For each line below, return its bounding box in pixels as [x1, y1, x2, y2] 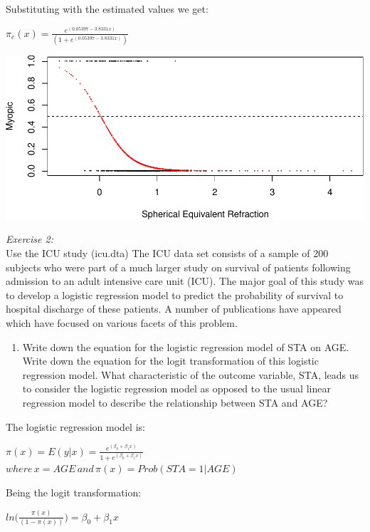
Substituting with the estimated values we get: [6, 1, 208, 16]
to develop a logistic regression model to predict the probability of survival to [6, 287, 344, 302]
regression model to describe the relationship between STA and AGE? [22, 395, 328, 410]
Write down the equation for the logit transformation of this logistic [22, 353, 319, 368]
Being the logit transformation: [6, 484, 142, 499]
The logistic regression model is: [6, 419, 145, 434]
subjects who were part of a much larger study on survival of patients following [6, 259, 351, 274]
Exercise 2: [6, 231, 53, 246]
